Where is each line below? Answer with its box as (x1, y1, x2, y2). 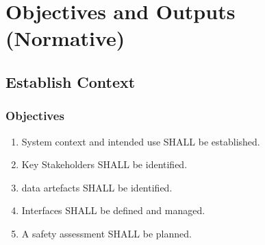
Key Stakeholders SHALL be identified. (21, 157, 188, 172)
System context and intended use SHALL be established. (21, 134, 260, 148)
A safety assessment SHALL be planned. (21, 226, 192, 240)
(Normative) (5, 24, 125, 52)
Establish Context (5, 71, 136, 92)
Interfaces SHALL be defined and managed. (21, 203, 205, 218)
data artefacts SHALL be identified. (21, 180, 173, 194)
